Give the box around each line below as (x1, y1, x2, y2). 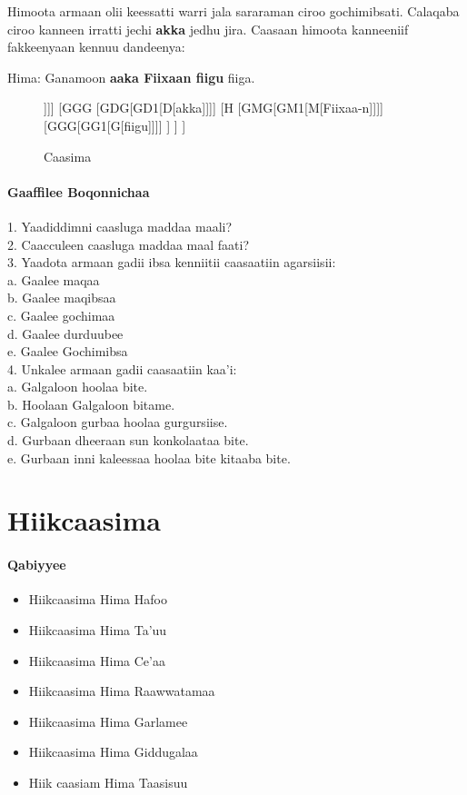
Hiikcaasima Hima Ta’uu (28, 621, 167, 640)
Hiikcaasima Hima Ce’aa (28, 651, 165, 670)
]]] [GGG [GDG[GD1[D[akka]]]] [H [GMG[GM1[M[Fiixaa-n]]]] (44, 98, 383, 117)
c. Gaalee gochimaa (7, 305, 115, 324)
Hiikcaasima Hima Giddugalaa (28, 742, 198, 761)
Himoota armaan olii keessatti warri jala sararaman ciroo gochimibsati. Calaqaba (7, 2, 460, 20)
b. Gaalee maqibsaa (7, 288, 116, 307)
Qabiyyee (7, 555, 66, 574)
